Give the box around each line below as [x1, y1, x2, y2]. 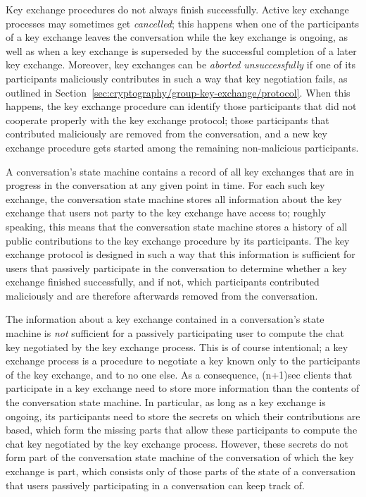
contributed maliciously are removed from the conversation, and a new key [6, 126, 327, 141]
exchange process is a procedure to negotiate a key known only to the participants [6, 353, 360, 368]
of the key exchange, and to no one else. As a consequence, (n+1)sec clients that [6, 367, 353, 381]
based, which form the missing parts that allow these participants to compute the [6, 422, 358, 437]
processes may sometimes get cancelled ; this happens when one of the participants [6, 16, 359, 30]
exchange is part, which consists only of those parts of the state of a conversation [6, 464, 355, 478]
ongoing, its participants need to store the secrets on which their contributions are [6, 408, 360, 423]
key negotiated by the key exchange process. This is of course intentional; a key [6, 339, 348, 354]
